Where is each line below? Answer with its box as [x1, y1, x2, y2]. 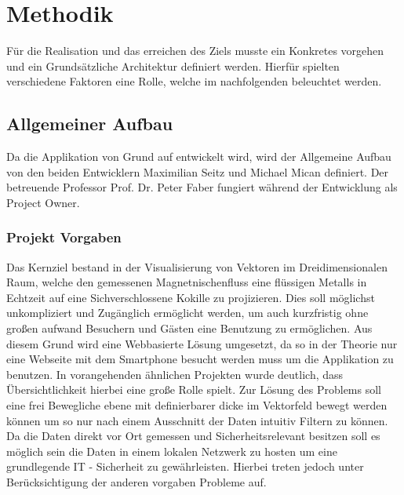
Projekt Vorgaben [6, 227, 122, 247]
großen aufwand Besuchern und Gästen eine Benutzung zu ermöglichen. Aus [6, 320, 373, 337]
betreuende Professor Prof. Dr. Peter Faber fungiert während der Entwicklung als [6, 179, 398, 195]
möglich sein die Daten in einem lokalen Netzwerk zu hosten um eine [6, 442, 337, 459]
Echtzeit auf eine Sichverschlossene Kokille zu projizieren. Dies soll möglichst [6, 289, 375, 305]
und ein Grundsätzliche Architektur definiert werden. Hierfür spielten [6, 57, 340, 74]
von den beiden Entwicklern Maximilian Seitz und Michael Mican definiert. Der [6, 163, 389, 180]
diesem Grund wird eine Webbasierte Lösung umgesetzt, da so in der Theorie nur [6, 335, 398, 351]
